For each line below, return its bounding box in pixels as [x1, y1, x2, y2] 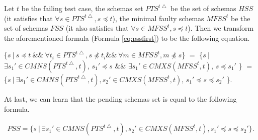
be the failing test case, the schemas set [21, 3, 143, 13]
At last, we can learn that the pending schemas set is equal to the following [4, 93, 237, 104]
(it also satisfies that [65, 23, 129, 33]
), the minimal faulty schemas [112, 13, 204, 23]
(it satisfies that [4, 13, 53, 23]
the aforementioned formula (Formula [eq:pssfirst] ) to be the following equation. [4, 32, 250, 43]
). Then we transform [188, 23, 254, 33]
